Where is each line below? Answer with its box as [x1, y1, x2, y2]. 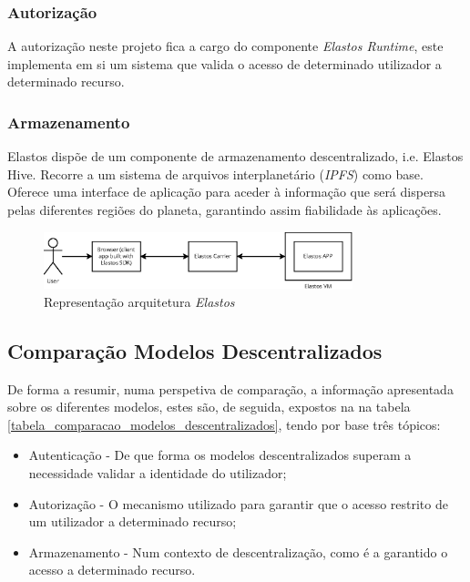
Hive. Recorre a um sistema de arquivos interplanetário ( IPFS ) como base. [7, 164, 424, 183]
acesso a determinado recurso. [28, 560, 196, 579]
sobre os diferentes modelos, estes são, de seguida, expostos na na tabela [7, 397, 411, 416]
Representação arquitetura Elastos [44, 291, 235, 311]
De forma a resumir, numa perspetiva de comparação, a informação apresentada [7, 379, 454, 398]
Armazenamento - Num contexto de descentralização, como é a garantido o [28, 542, 448, 561]
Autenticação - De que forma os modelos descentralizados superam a [28, 445, 412, 465]
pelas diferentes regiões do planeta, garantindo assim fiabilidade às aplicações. [7, 200, 442, 219]
